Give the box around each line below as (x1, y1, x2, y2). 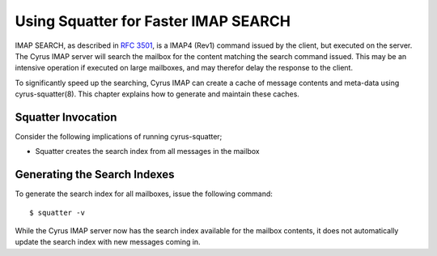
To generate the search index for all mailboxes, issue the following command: (15, 189, 273, 198)
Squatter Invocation (15, 110, 117, 124)
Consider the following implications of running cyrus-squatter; (15, 132, 223, 142)
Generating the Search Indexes (15, 168, 175, 181)
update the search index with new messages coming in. (15, 237, 202, 247)
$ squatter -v (29, 207, 85, 217)
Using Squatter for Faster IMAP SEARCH (15, 12, 291, 30)
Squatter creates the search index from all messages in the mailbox (35, 147, 260, 156)
